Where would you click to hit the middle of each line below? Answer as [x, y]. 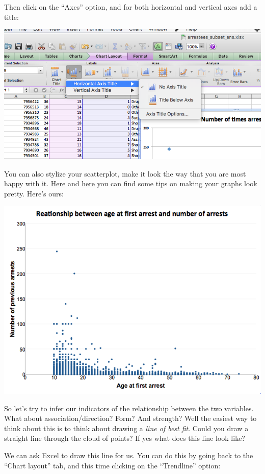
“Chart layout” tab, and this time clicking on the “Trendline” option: [112, 465]
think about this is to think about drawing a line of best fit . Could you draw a [126, 428]
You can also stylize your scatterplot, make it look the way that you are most [125, 173]
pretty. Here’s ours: [34, 193]
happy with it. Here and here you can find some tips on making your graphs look [131, 183]
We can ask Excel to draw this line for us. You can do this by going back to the [129, 455]
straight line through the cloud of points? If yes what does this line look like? [125, 438]
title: [11, 17]
